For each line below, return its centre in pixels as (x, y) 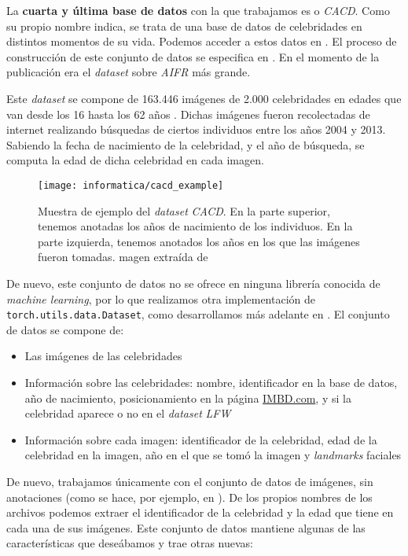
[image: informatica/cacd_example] (131, 185)
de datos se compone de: (65, 329)
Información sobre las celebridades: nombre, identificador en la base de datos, (211, 382)
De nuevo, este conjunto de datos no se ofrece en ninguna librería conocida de (193, 283)
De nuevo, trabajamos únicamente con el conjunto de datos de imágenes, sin (190, 481)
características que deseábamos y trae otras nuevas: (130, 543)
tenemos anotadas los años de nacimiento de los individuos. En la (195, 226)
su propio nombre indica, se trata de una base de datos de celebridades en (184, 26)
